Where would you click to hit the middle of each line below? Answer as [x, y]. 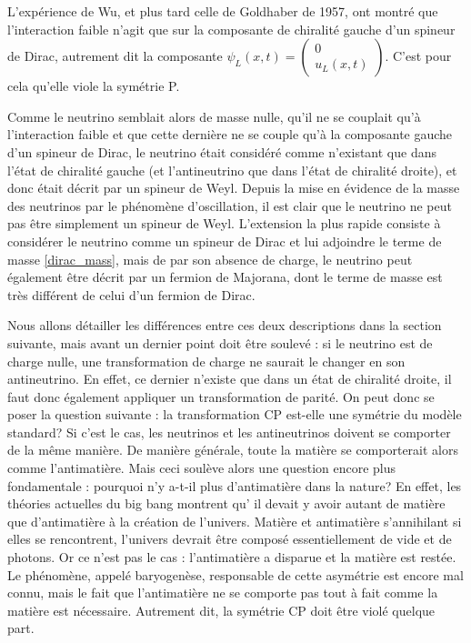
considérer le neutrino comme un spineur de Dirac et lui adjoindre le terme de [225, 241]
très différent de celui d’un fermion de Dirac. [131, 294]
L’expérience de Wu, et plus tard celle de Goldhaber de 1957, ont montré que [223, 11]
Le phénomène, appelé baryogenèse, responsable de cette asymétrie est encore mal [235, 574]
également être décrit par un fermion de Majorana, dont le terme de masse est [225, 277]
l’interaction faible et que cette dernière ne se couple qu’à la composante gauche [230, 134]
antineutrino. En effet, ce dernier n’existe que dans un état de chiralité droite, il [230, 379]
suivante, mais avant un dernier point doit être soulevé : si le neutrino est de [220, 342]
